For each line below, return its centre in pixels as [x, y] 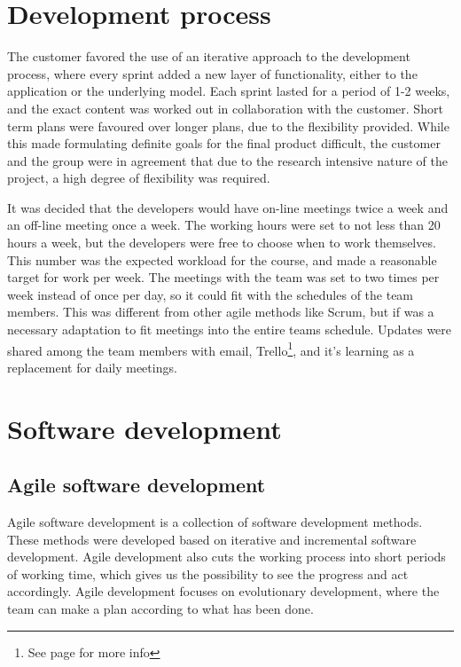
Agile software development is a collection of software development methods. [215, 522]
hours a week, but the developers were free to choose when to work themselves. [222, 243]
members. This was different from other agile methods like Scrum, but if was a [221, 312]
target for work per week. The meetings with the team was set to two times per [223, 277]
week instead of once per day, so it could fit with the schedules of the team [211, 294]
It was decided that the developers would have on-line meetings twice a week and [228, 207]
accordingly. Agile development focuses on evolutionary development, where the [223, 591]
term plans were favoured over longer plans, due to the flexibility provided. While [228, 126]
